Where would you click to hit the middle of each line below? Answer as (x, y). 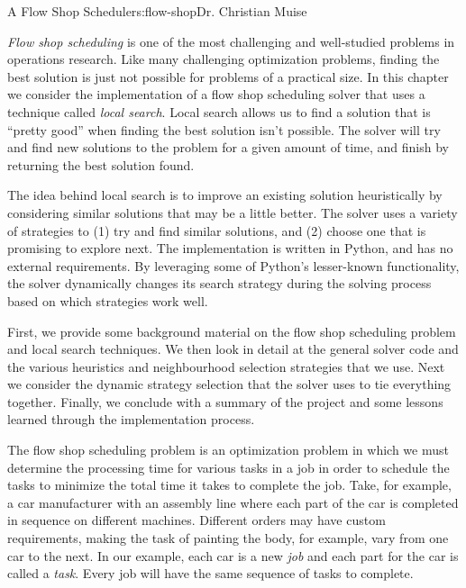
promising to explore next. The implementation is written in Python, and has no (230, 248)
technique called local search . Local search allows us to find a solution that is (219, 111)
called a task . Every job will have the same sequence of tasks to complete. (210, 573)
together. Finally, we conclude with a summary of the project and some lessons (225, 401)
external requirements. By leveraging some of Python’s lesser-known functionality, (233, 265)
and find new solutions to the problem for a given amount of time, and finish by (228, 147)
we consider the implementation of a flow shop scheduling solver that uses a (216, 94)
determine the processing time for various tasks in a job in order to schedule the (228, 467)
